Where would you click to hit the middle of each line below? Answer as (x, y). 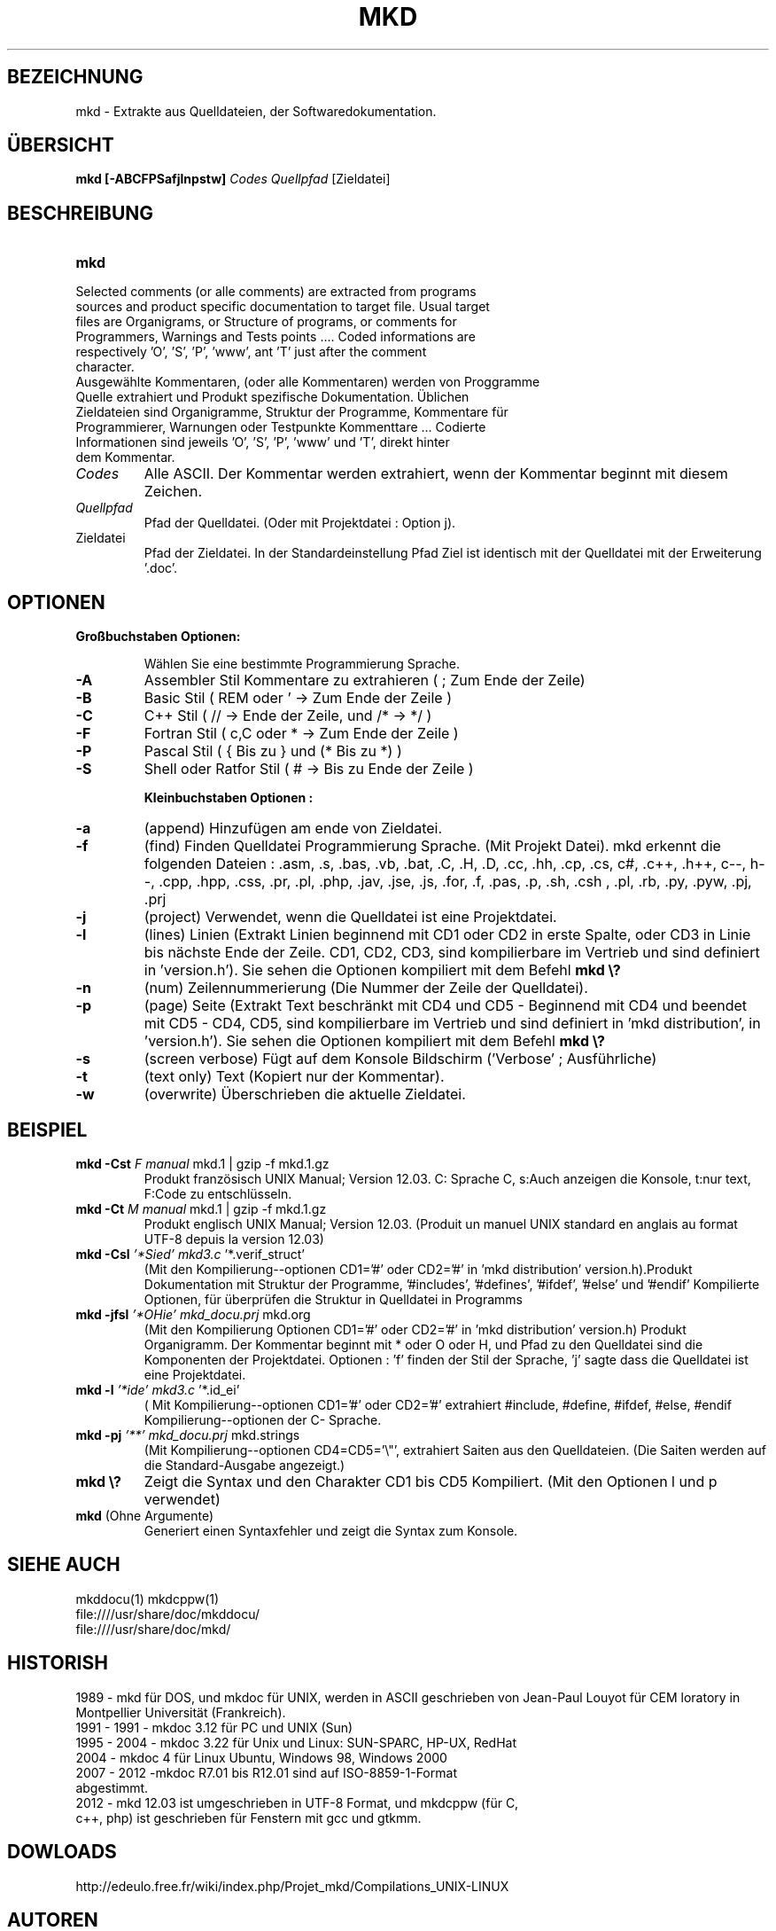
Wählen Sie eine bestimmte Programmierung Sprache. (302, 664)
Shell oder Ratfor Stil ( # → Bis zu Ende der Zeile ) (309, 769)
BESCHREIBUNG (81, 213)
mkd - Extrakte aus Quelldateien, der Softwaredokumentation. (256, 111)
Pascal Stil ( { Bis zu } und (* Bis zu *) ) (273, 751)
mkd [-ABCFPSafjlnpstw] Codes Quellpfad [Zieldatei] (233, 179)
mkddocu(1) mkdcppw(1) (147, 1599)
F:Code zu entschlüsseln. (218, 1193)
